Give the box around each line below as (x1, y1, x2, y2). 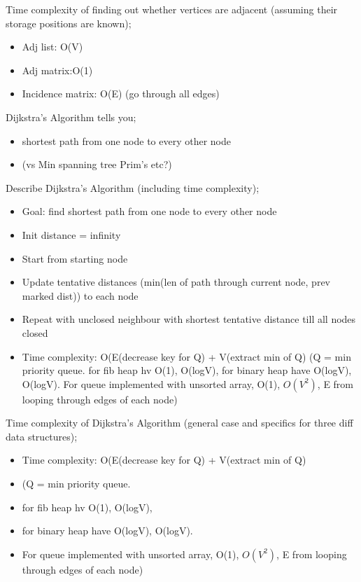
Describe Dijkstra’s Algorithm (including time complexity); (6, 180, 260, 195)
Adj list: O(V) (22, 39, 83, 54)
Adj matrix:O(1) (22, 62, 93, 77)
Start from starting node (22, 251, 128, 265)
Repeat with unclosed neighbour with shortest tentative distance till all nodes (22, 312, 356, 326)
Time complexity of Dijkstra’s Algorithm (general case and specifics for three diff (6, 415, 353, 430)
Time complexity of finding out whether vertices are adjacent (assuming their (6, 2, 338, 16)
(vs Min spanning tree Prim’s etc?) (22, 157, 172, 172)
